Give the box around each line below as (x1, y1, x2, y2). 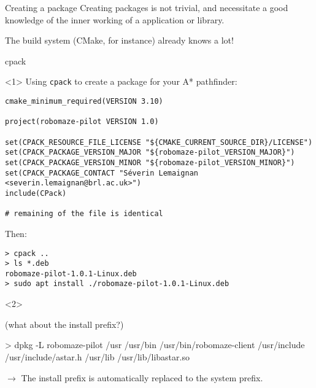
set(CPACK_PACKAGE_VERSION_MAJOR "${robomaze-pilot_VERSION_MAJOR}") (5, 148, 295, 157)
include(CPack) (5, 188, 67, 198)
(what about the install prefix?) (5, 317, 124, 330)
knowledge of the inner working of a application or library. (5, 13, 225, 26)
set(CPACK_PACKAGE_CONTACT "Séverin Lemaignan (5, 168, 198, 177)
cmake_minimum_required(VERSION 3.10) (5, 97, 163, 106)
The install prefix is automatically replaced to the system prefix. (21, 371, 263, 384)
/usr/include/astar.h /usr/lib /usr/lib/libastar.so (5, 350, 190, 363)
